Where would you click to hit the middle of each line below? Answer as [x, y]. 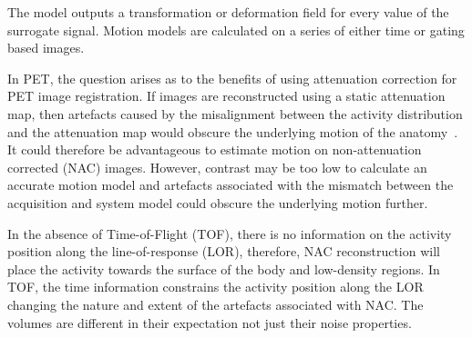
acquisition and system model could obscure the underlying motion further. [218, 202]
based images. [46, 48]
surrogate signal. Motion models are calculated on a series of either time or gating [236, 30]
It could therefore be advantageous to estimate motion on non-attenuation [215, 149]
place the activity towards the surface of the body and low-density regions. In [224, 268]
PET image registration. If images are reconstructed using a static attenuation [226, 96]
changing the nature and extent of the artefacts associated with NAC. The [215, 304]
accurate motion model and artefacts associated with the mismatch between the [231, 185]
